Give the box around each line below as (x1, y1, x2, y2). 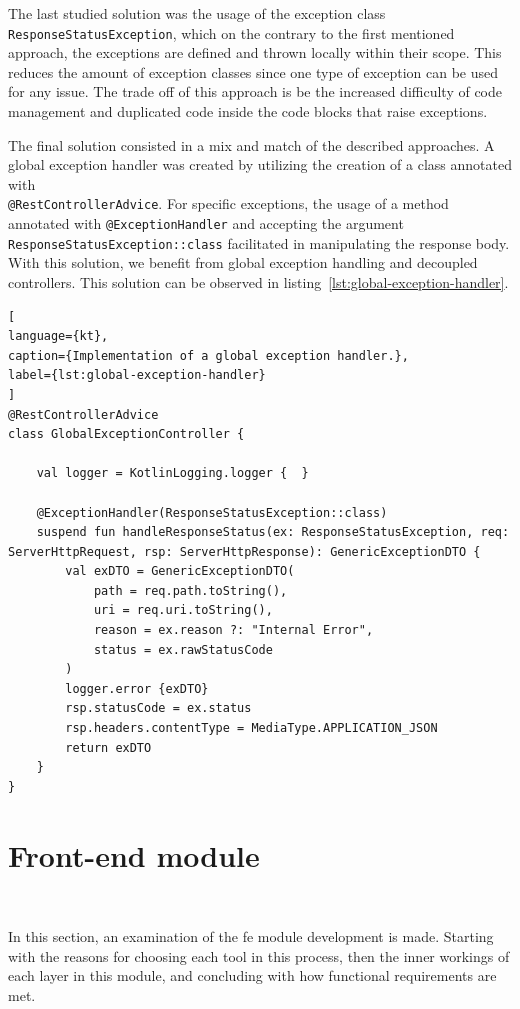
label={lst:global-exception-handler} (8, 368, 266, 383)
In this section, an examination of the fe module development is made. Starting (8, 926, 494, 947)
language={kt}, (8, 329, 109, 344)
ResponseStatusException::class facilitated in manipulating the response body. (8, 232, 510, 253)
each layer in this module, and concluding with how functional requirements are (8, 965, 497, 986)
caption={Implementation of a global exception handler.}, (8, 348, 409, 363)
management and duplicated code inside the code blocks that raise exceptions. (8, 101, 488, 122)
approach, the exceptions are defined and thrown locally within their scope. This (8, 42, 502, 63)
